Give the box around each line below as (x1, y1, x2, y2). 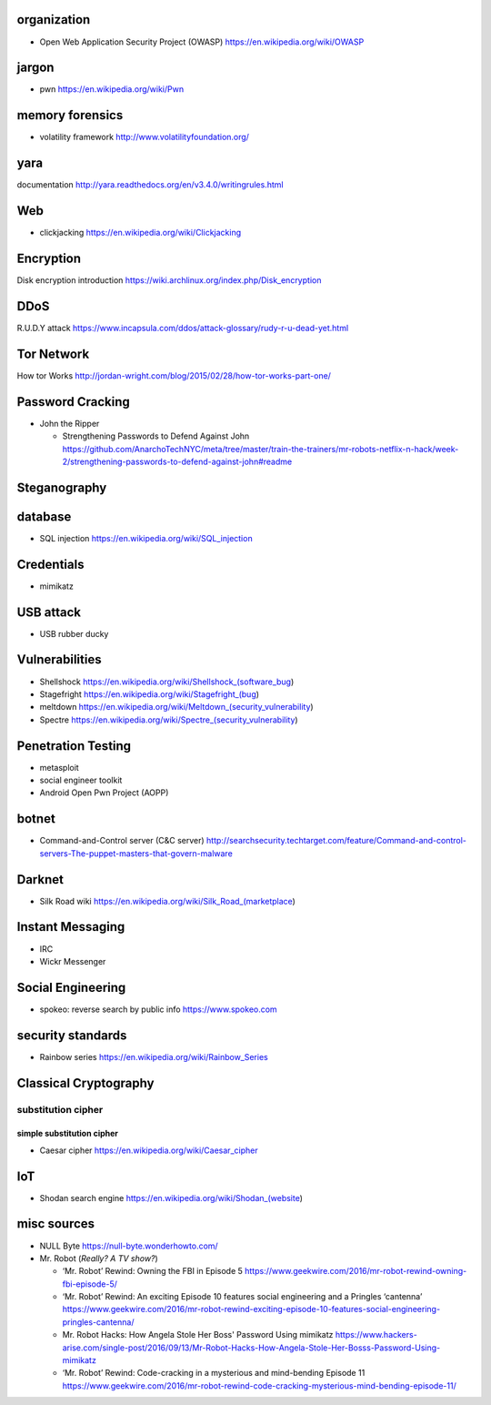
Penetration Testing (16, 738, 132, 753)
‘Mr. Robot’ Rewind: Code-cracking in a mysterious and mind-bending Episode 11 (62, 1368, 366, 1379)
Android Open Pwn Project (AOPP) (39, 787, 169, 798)
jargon (16, 60, 55, 76)
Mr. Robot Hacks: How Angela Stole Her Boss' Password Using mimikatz (62, 1329, 334, 1340)
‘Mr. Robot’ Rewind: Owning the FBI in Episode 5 (62, 1266, 243, 1277)
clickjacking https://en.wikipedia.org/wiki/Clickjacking (39, 227, 241, 238)
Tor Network (16, 346, 90, 361)
